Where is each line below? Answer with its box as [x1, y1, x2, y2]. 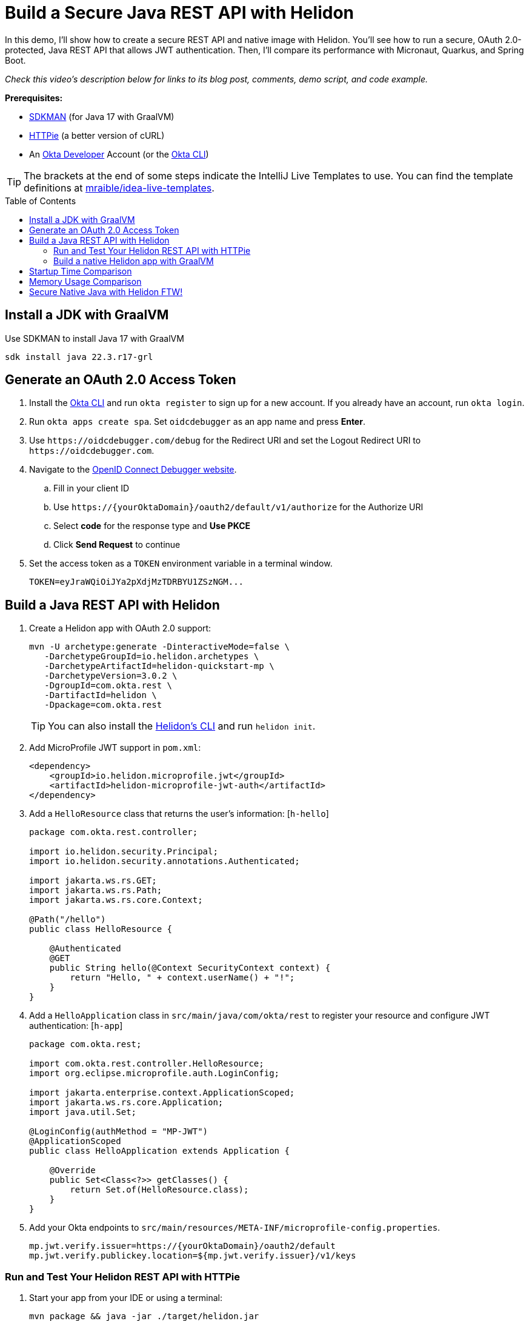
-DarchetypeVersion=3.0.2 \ [44, 671, 178, 681]
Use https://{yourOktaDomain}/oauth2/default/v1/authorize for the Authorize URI [53, 502, 424, 513]
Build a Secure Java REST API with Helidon [5, 2, 354, 23]
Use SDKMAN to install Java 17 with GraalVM [5, 333, 184, 344]
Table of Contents [5, 195, 76, 206]
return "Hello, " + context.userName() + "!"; [70, 973, 295, 983]
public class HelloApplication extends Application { [29, 1146, 290, 1156]
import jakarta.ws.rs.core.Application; [29, 1097, 224, 1108]
